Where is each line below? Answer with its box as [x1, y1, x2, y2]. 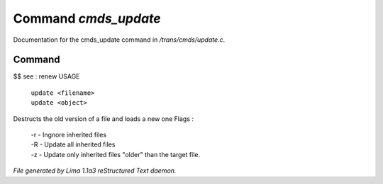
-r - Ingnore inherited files [30, 131, 106, 139]
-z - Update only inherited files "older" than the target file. [30, 150, 201, 159]
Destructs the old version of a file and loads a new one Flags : [13, 114, 194, 123]
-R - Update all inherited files [30, 140, 116, 149]
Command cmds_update [13, 11, 161, 26]
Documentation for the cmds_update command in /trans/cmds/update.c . [13, 35, 226, 44]
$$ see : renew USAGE [13, 72, 80, 81]
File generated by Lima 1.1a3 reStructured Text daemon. [13, 166, 177, 175]
